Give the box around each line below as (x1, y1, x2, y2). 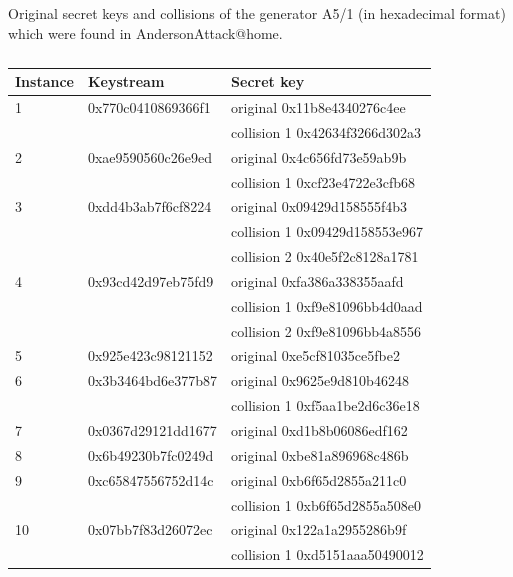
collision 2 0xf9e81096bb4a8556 (231, 320, 421, 341)
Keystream (87, 71, 165, 92)
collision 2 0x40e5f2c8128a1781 (231, 246, 419, 267)
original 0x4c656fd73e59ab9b (231, 146, 407, 167)
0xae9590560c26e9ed (87, 146, 213, 167)
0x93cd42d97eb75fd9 (87, 270, 214, 291)
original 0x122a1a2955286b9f (231, 519, 407, 540)
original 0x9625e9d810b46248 (231, 370, 409, 391)
